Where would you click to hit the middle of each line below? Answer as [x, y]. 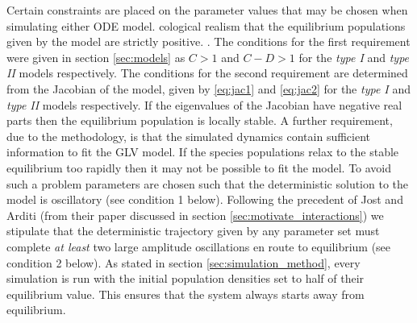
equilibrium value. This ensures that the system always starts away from [186, 294]
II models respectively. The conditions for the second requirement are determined [207, 73]
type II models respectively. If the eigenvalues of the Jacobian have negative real [204, 104]
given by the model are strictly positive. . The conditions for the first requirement [208, 41]
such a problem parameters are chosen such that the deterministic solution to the [208, 183]
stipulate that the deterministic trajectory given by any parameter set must [193, 231]
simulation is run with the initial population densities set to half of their [186, 278]
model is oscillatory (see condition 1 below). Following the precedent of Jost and [205, 199]
